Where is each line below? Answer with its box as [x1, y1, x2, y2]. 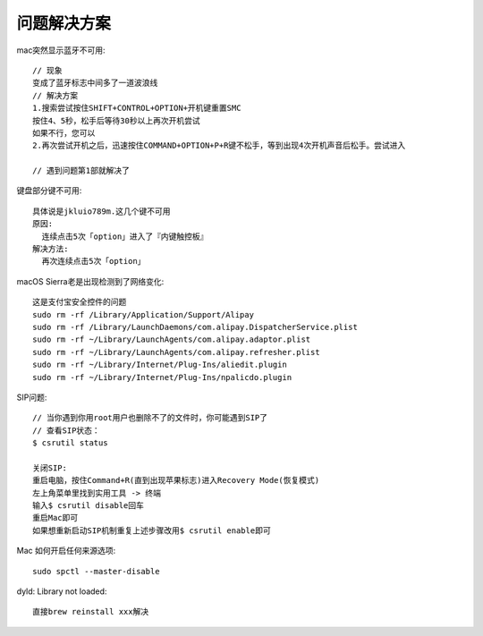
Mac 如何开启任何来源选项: [16, 546, 116, 556]
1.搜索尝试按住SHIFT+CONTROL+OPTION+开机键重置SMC [32, 103, 241, 114]
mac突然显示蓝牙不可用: [16, 45, 106, 55]
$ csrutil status [32, 438, 108, 448]
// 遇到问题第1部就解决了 [32, 165, 130, 176]
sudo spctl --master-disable [32, 566, 160, 576]
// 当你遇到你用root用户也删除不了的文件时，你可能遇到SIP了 [32, 412, 268, 423]
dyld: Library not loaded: [16, 586, 107, 597]
